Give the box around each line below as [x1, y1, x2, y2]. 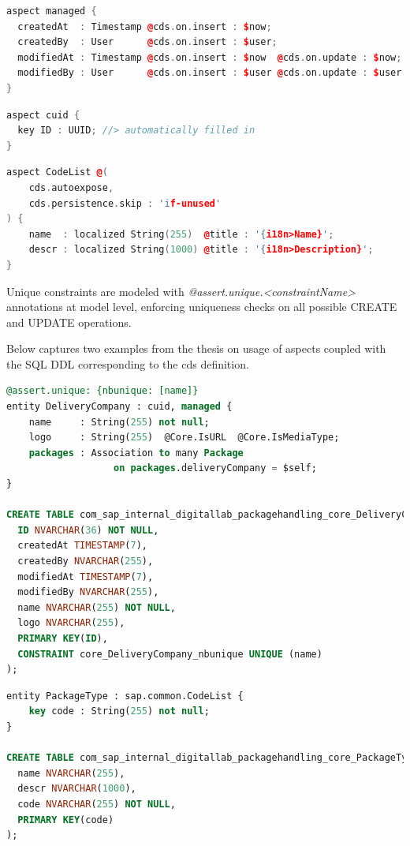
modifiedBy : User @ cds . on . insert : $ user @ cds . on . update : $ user [17, 67, 402, 79]
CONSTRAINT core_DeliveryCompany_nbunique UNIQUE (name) [17, 648, 322, 660]
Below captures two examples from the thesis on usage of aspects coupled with [6, 340, 386, 357]
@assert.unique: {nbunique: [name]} [6, 385, 199, 397]
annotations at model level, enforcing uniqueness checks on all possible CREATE [6, 298, 397, 315]
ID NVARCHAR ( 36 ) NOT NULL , [17, 524, 159, 536]
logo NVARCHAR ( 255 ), [17, 617, 125, 629]
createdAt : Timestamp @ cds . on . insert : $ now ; [17, 21, 272, 32]
